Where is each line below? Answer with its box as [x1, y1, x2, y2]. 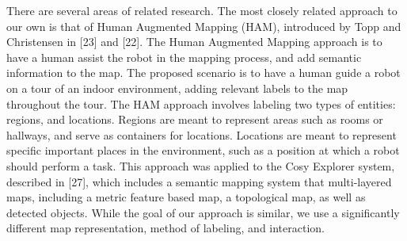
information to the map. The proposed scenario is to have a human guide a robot [6, 64, 401, 81]
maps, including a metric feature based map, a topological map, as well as [6, 189, 366, 205]
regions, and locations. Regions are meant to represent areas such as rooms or [6, 111, 383, 128]
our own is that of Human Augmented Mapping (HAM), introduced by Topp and [6, 17, 401, 34]
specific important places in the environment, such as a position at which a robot [6, 142, 400, 159]
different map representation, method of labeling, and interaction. [6, 220, 325, 236]
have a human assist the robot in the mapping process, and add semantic [6, 48, 362, 65]
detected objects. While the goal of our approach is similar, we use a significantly [6, 204, 400, 220]
